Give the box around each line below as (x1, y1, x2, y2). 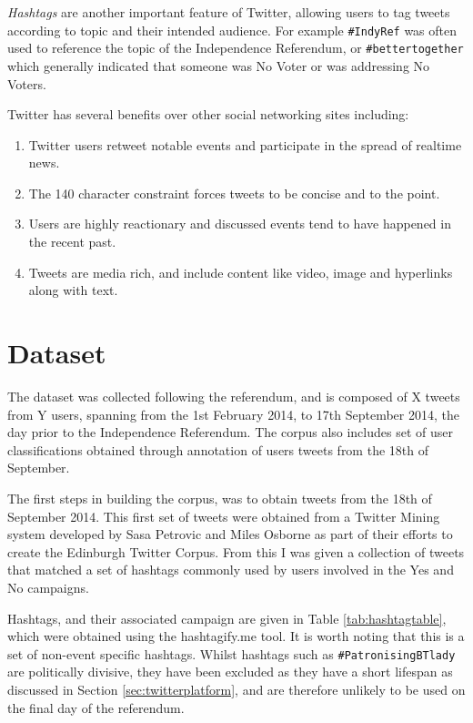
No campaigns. (7, 577, 89, 596)
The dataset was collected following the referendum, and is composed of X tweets (7, 386, 460, 405)
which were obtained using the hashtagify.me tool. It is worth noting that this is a (7, 626, 465, 646)
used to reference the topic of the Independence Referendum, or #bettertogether (7, 38, 464, 57)
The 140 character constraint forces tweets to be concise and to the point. (28, 183, 440, 202)
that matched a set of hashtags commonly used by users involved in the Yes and (7, 560, 454, 579)
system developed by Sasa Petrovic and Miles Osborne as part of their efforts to (7, 524, 453, 544)
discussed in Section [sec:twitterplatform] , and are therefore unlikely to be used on (7, 679, 466, 698)
